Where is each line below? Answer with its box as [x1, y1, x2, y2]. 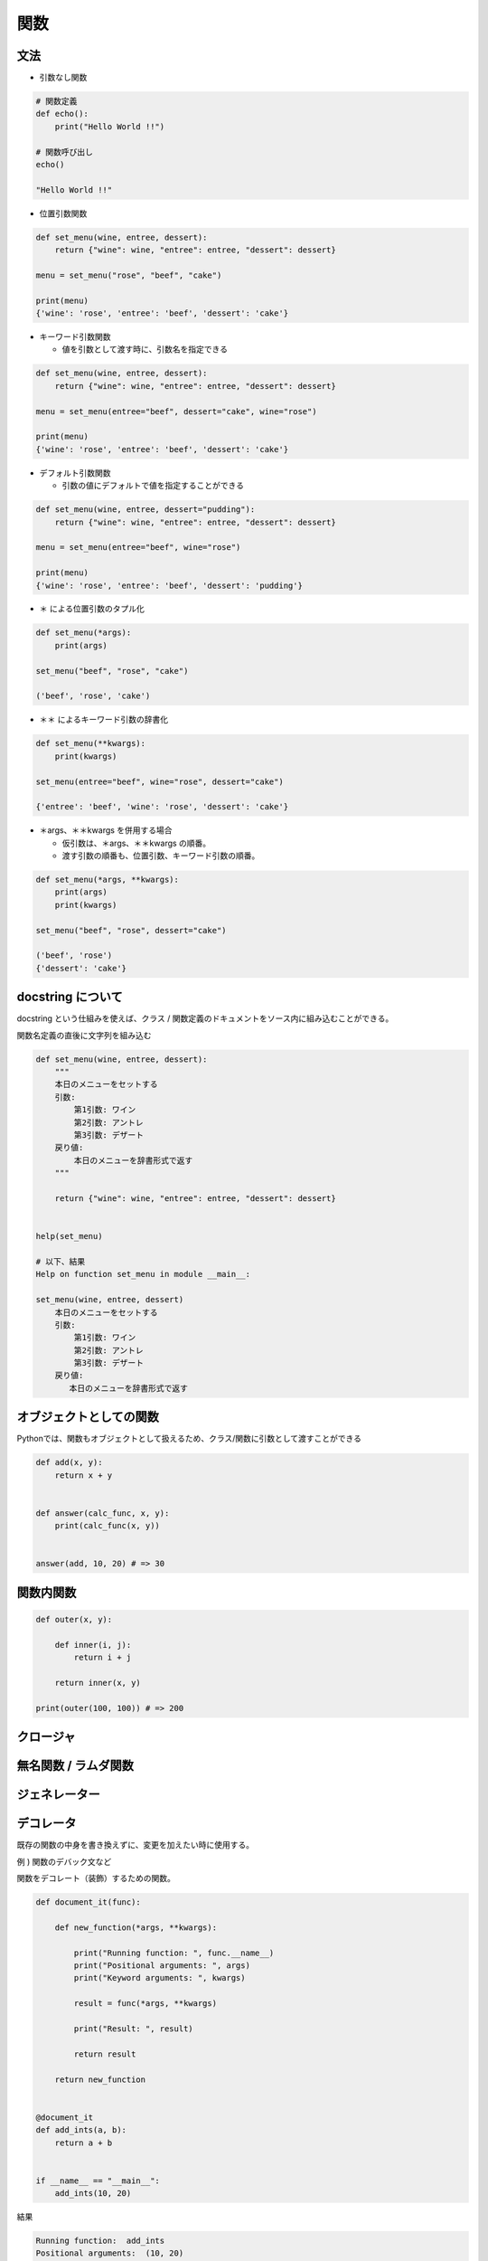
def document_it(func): [35, 1897, 142, 1907]
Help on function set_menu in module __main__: [35, 1269, 250, 1280]
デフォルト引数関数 [39, 467, 111, 478]
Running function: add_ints [35, 2236, 165, 2247]
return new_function [54, 2074, 146, 2085]
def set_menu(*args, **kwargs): [35, 875, 180, 885]
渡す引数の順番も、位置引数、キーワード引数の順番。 [61, 850, 260, 861]
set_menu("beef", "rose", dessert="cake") [35, 925, 227, 935]
